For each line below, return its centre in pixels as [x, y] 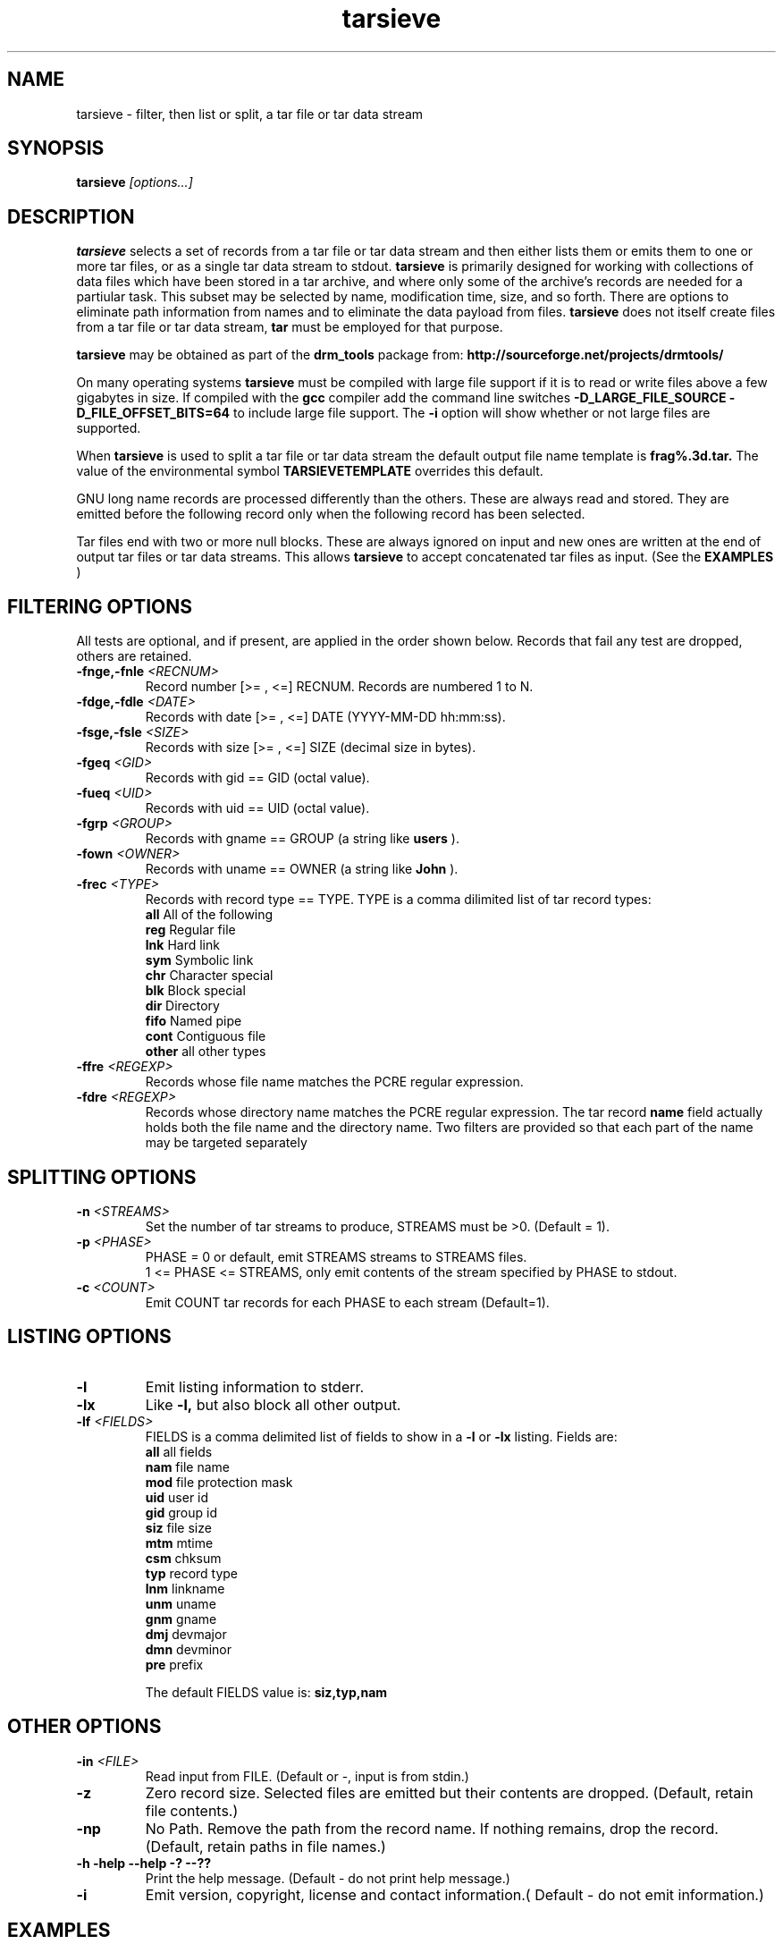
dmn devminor [188, 1649]
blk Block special [195, 991]
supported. [109, 428]
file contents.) [192, 1810]
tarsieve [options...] [135, 182]
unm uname [181, 1603]
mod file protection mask [219, 1482]
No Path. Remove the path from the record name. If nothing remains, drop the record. [432, 1828]
